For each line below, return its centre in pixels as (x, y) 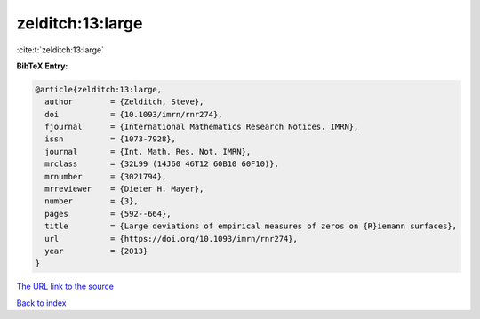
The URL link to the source (65, 287)
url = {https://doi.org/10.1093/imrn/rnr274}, (171, 239)
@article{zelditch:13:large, (99, 89)
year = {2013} (96, 251)
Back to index (41, 303)
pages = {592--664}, (108, 214)
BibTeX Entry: (42, 66)
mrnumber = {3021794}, (106, 176)
